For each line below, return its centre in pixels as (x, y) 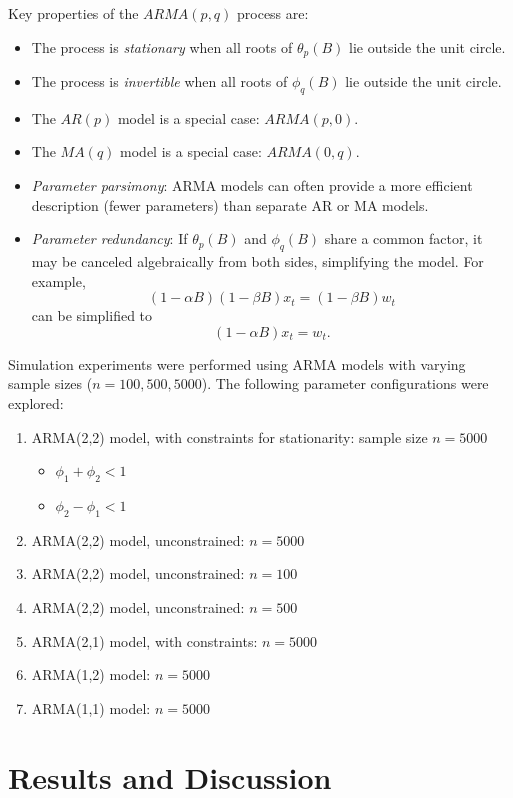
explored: (36, 402)
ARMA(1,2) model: (91, 674)
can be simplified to (92, 315)
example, (58, 280)
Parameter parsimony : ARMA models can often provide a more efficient (252, 185)
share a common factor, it (403, 238)
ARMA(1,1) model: (91, 707)
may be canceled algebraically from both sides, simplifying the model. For (257, 261)
